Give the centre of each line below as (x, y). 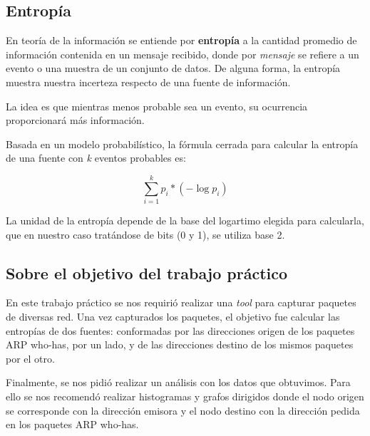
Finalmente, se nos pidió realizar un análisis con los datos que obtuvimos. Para (178, 382)
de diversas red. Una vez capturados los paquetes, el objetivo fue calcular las (173, 317)
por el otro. (30, 358)
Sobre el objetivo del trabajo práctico (147, 272)
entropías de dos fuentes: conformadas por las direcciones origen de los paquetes (180, 330)
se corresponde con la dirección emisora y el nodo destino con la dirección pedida (183, 410)
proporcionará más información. (75, 120)
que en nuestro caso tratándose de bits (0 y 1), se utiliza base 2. (145, 234)
